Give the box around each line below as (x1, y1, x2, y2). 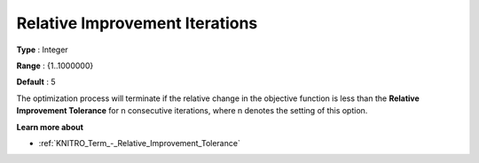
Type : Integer (16, 44, 68, 55)
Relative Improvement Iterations (16, 13, 258, 33)
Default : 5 (16, 76, 56, 88)
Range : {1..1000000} (16, 60, 94, 71)
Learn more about (16, 121, 84, 132)
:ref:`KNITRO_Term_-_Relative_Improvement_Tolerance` (38, 137, 241, 148)
